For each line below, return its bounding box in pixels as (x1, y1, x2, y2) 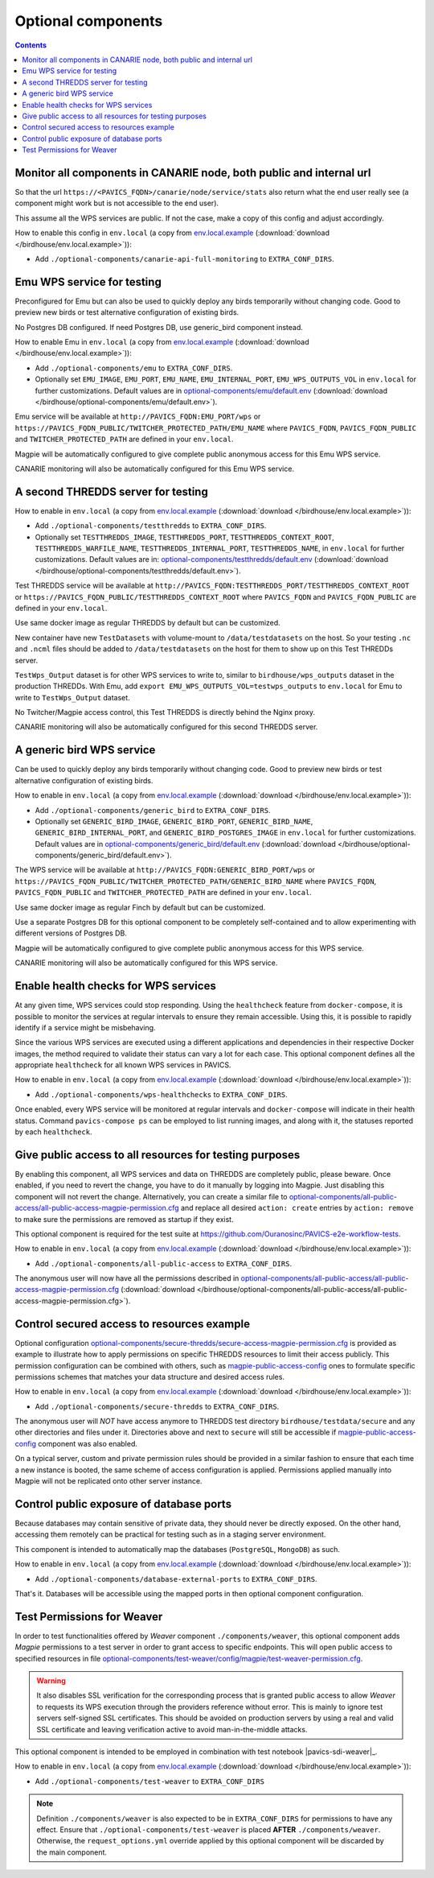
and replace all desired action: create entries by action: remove (181, 1203, 414, 1213)
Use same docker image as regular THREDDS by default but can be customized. (14, 618, 280, 628)
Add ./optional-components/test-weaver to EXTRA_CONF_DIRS (35, 1776, 265, 1786)
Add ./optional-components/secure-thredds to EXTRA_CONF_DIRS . (35, 1401, 280, 1411)
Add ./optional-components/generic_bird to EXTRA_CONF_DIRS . (35, 805, 271, 815)
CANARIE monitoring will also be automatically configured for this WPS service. (14, 958, 278, 968)
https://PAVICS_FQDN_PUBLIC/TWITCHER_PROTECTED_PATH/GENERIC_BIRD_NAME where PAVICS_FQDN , (14, 876, 377, 885)
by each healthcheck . (14, 1127, 92, 1137)
